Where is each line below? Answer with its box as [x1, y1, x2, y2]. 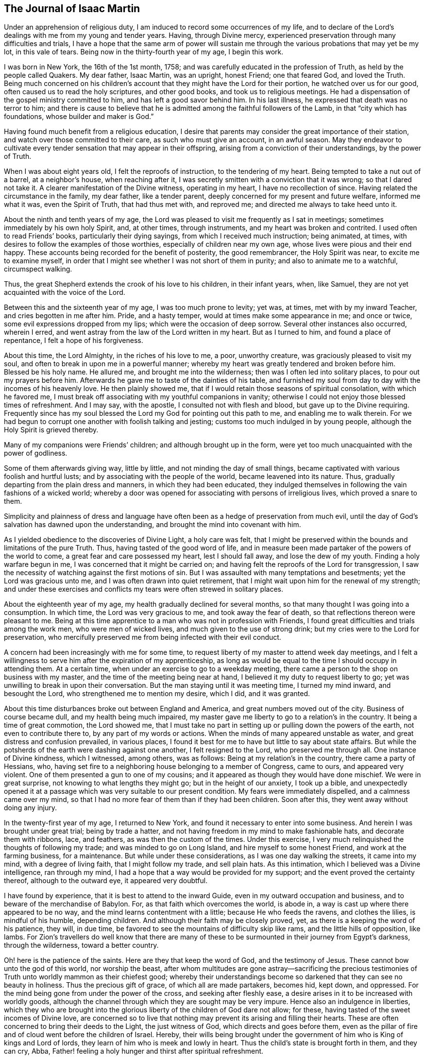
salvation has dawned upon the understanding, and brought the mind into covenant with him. [4, 520, 301, 529]
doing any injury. [4, 803, 57, 812]
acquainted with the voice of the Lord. [4, 288, 125, 297]
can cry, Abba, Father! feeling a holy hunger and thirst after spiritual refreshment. [4, 1047, 264, 1056]
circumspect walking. [4, 265, 72, 273]
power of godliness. [4, 449, 68, 458]
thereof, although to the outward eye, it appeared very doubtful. [4, 876, 208, 885]
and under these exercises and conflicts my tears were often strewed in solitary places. [4, 585, 283, 594]
